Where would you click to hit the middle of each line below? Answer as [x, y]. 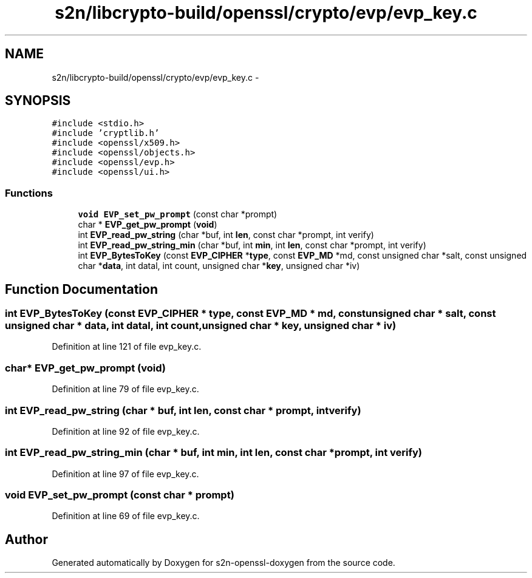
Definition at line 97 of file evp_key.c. [125, 474]
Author [26, 539]
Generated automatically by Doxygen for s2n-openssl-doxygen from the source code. [223, 563]
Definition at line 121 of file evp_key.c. [127, 347]
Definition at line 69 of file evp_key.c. [126, 516]
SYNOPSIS [38, 101]
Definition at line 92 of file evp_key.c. [126, 431]
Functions [29, 193]
